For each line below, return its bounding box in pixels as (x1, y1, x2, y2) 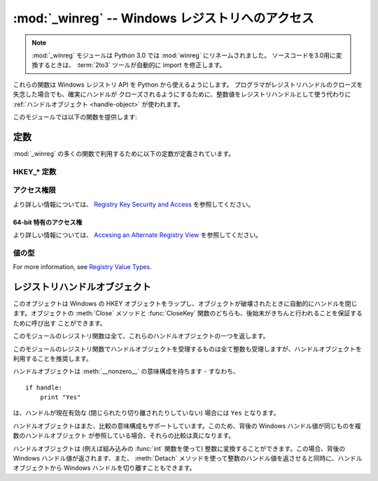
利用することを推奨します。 (13, 354, 92, 363)
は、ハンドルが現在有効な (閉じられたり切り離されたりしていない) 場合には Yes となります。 (13, 409, 280, 417)
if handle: (25, 383, 63, 392)
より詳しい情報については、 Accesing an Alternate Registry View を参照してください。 (13, 231, 262, 239)
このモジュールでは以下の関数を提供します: (13, 113, 138, 121)
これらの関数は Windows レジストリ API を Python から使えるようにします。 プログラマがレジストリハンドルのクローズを (13, 80, 363, 89)
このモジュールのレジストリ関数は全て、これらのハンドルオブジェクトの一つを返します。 (13, 332, 269, 340)
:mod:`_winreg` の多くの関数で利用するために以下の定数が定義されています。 (13, 149, 234, 157)
